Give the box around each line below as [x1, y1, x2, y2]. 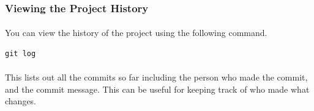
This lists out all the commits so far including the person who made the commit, [5, 71, 308, 84]
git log [5, 49, 36, 59]
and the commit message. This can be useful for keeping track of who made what [5, 82, 310, 95]
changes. [5, 95, 37, 107]
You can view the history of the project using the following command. [5, 26, 267, 39]
